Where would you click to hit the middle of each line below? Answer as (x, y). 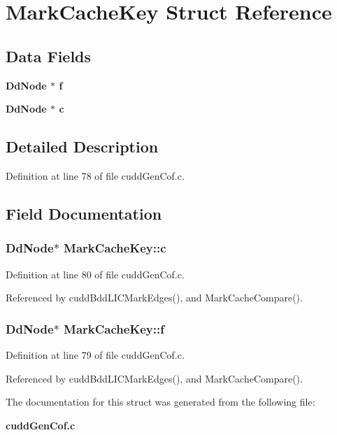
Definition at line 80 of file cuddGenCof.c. (95, 274)
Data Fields (49, 56)
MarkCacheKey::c (115, 248)
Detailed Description (82, 147)
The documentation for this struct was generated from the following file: (160, 402)
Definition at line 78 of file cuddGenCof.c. (95, 175)
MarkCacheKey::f (114, 328)
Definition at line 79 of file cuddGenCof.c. (95, 354)
